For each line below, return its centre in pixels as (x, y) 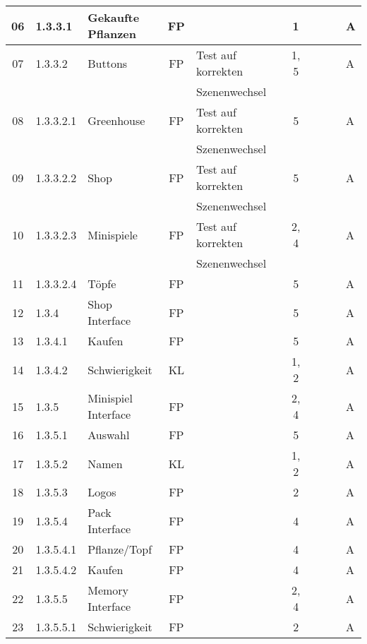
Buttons (108, 63)
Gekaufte (114, 17)
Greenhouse (116, 120)
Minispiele (113, 234)
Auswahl (109, 435)
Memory (108, 590)
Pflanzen (112, 34)
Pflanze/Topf (120, 549)
